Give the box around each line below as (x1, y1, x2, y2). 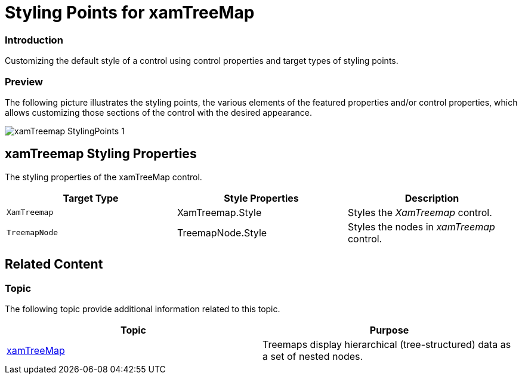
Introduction (5, 33, 63, 46)
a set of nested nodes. (262, 350, 363, 362)
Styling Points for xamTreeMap (5, 2, 255, 23)
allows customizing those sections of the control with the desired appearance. (5, 107, 312, 118)
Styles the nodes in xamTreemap (347, 220, 495, 233)
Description (404, 192, 459, 204)
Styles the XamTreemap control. (347, 206, 492, 218)
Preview (5, 75, 43, 88)
